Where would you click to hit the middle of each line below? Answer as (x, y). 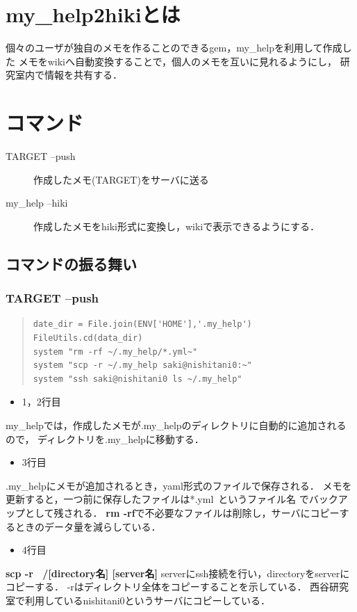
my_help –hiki (37, 203)
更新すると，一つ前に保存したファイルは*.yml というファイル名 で (157, 499)
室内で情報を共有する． (68, 75)
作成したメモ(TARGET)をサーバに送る (121, 179)
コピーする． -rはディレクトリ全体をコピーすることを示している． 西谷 (168, 587)
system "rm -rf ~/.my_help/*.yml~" (115, 352)
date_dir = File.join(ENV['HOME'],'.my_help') (142, 324)
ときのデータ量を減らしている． (88, 526)
